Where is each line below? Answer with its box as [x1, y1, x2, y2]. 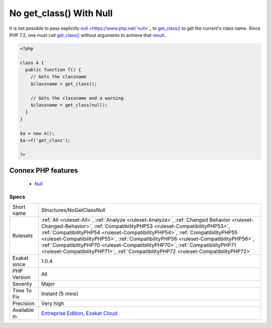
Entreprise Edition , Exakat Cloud [41, 309, 118, 316]
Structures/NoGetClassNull [41, 206, 106, 213]
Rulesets [12, 232, 33, 239]
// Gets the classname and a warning [30, 95, 124, 101]
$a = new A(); [20, 130, 55, 136]
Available [12, 306, 34, 313]
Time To [12, 287, 32, 294]
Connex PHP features [9, 167, 78, 175]
